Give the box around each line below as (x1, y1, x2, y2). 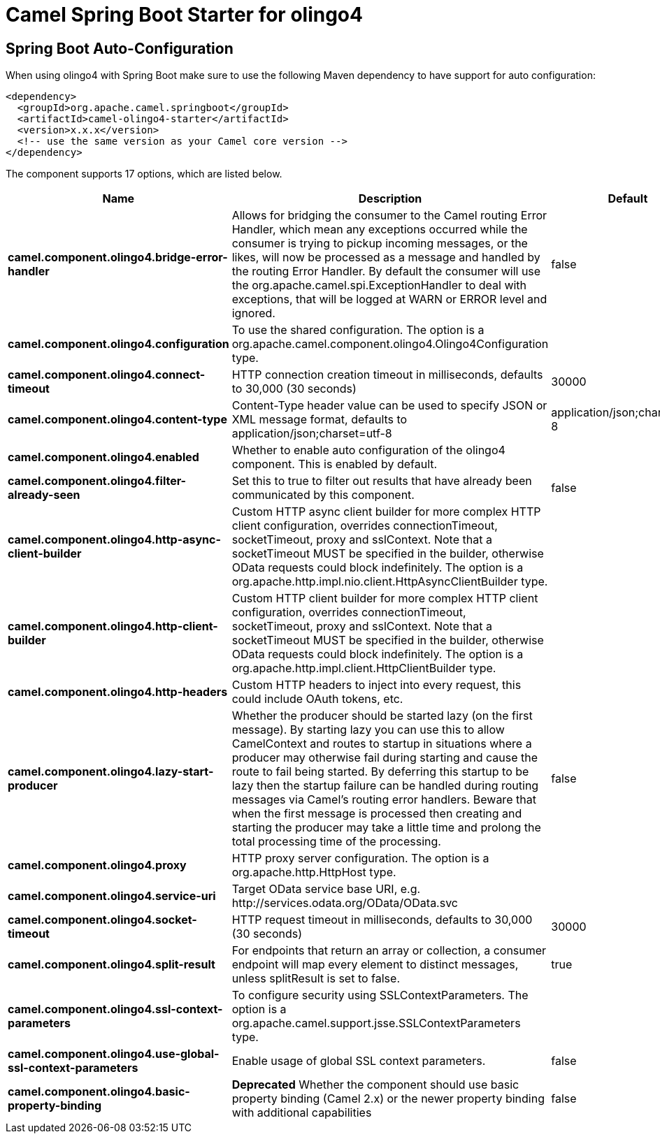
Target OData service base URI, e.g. (231, 882, 421, 897)
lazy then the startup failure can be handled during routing (231, 778, 539, 793)
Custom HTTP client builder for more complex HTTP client (231, 591, 538, 606)
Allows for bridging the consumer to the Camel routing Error (231, 208, 547, 223)
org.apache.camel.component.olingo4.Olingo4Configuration (231, 337, 549, 351)
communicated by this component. (231, 488, 415, 502)
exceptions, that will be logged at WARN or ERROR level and (231, 292, 547, 307)
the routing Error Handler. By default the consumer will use (231, 264, 541, 279)
